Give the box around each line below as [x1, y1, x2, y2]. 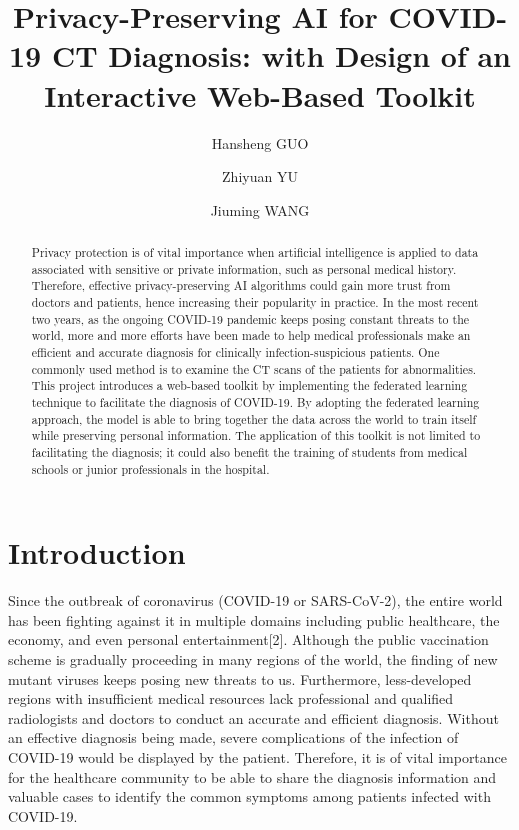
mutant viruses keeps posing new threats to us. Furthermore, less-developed [8, 668, 472, 689]
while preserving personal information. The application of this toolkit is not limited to [31, 427, 481, 444]
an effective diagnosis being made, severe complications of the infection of [8, 727, 459, 748]
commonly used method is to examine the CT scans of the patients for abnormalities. [31, 360, 477, 377]
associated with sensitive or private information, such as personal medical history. [31, 260, 457, 277]
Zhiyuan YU [222, 166, 298, 187]
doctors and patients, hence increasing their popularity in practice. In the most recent [31, 294, 479, 311]
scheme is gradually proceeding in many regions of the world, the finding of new [8, 648, 498, 669]
